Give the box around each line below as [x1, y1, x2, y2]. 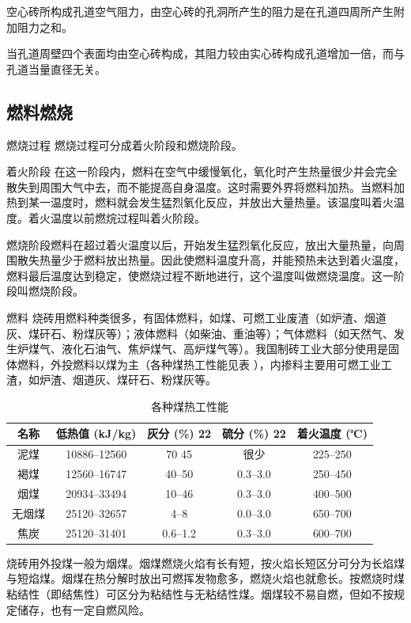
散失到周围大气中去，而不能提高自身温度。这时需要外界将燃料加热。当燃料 [6, 178, 394, 195]
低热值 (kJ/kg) [56, 425, 137, 442]
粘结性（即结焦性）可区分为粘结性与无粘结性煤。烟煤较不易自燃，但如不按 [6, 585, 394, 602]
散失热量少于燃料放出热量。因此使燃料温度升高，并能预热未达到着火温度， [17, 252, 405, 268]
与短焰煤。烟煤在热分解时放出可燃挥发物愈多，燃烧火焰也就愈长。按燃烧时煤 [6, 570, 405, 587]
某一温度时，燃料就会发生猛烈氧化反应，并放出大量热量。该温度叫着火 [28, 194, 394, 211]
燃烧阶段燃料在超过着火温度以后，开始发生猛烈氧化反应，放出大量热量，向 [6, 236, 394, 253]
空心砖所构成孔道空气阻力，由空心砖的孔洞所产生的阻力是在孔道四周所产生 [6, 3, 394, 19]
